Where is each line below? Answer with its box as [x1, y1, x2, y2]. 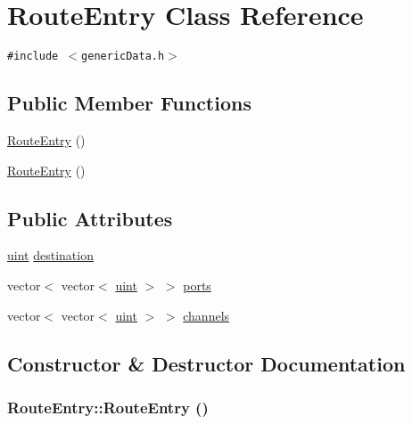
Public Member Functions [7, 89, 251, 117]
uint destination [7, 246, 94, 265]
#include [7, 50, 59, 63]
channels [183, 306, 230, 324]
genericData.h [81, 50, 165, 63]
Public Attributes [7, 204, 173, 232]
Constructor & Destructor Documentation [7, 349, 406, 377]
